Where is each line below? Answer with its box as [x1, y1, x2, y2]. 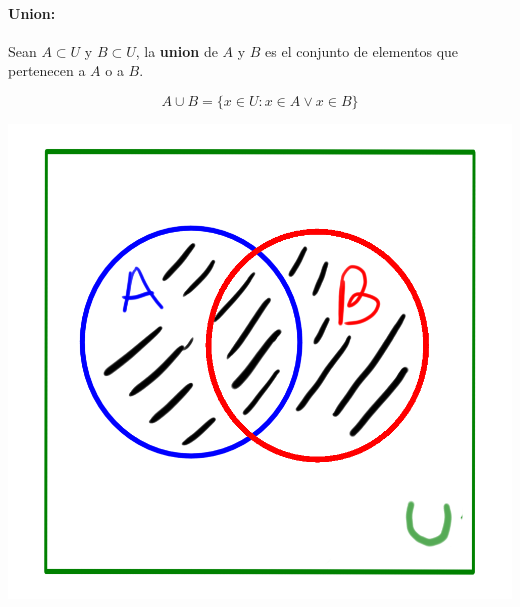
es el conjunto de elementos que [265, 40, 459, 61]
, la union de [135, 40, 218, 61]
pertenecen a [8, 60, 86, 81]
